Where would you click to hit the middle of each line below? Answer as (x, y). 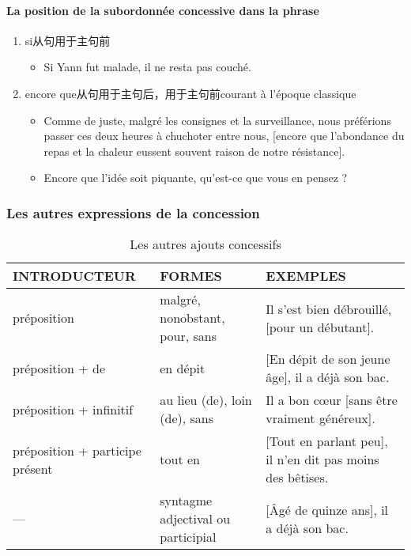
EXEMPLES (306, 276)
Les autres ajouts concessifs (205, 244)
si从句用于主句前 (68, 40)
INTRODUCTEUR (74, 276)
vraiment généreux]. (321, 418)
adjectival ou (195, 519)
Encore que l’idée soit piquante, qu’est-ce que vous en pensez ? (196, 178)
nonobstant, (192, 318)
